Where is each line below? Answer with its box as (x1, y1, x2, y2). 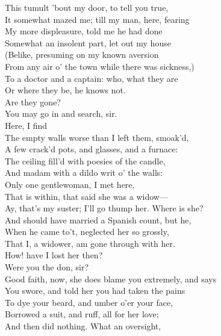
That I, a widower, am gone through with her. (5, 237, 175, 249)
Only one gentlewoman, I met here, (5, 178, 135, 190)
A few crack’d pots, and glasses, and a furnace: (5, 143, 178, 155)
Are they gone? (5, 95, 61, 108)
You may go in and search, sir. (5, 107, 117, 120)
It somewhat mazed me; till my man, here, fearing (5, 13, 190, 25)
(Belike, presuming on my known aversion (5, 48, 159, 61)
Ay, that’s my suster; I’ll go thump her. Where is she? (5, 202, 204, 214)
